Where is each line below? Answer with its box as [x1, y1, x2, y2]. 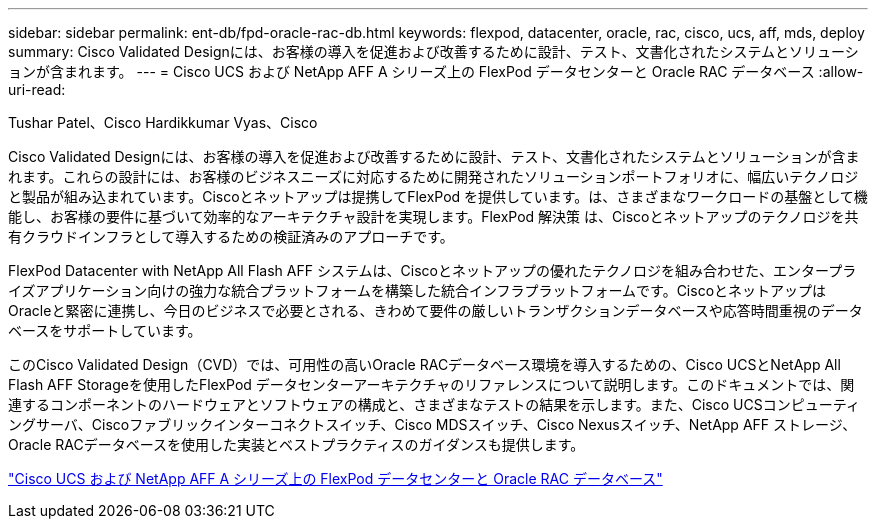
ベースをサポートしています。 [8, 322, 202, 339]
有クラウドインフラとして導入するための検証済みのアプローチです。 [8, 228, 454, 245]
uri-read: [8, 81, 66, 98]
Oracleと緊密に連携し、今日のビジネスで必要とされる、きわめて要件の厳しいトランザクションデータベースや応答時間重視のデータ [8, 302, 863, 319]
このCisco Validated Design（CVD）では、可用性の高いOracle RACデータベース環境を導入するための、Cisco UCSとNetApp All [8, 356, 841, 373]
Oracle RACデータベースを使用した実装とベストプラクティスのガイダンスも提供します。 [8, 436, 585, 453]
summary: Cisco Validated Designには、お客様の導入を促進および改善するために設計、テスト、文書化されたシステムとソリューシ [8, 43, 859, 60]
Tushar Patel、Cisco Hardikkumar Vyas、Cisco [8, 114, 318, 131]
